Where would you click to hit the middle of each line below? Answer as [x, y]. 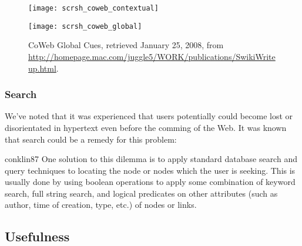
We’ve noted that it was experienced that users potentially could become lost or [149, 116]
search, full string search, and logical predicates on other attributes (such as [141, 193]
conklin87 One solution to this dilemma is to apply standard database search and [151, 159]
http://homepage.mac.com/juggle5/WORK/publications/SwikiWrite [152, 56]
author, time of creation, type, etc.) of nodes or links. [101, 205]
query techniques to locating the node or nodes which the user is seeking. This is [150, 170]
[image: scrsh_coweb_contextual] [93, 8]
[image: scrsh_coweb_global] [85, 26]
